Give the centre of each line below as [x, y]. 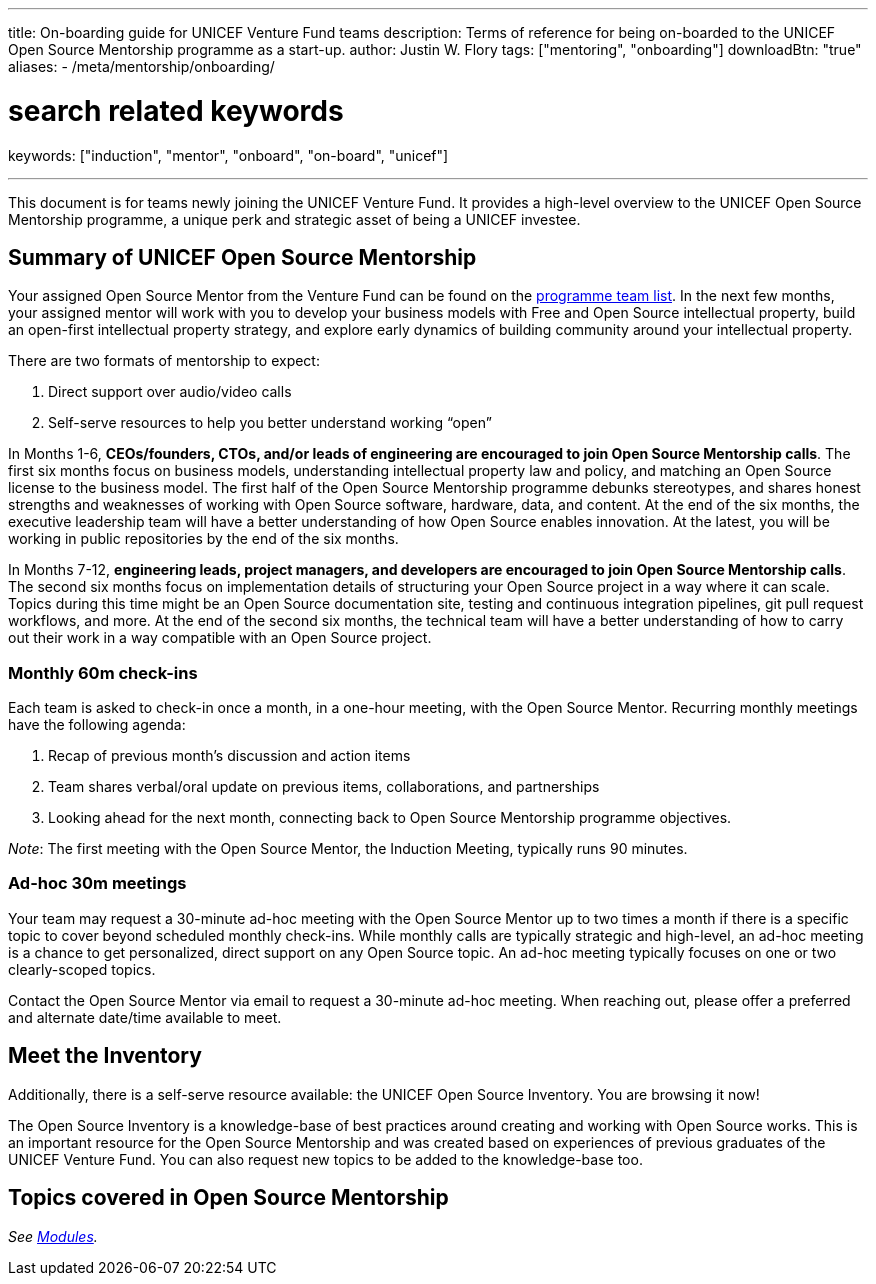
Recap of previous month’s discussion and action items [229, 756]
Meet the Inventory [105, 1056]
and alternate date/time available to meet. [145, 1017]
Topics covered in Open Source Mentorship [228, 1198]
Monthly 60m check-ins [103, 672]
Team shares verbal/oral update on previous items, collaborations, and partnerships [324, 787]
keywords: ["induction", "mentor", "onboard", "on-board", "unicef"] [228, 155]
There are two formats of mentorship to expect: [164, 361]
